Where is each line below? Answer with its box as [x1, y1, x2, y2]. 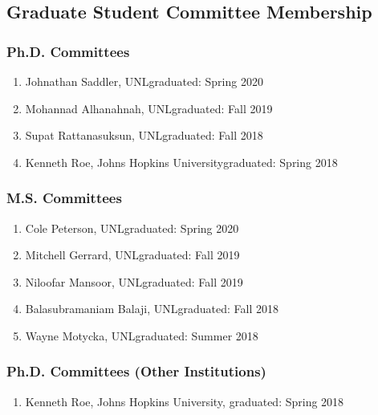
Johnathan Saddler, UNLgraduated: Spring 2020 [25, 73, 263, 89]
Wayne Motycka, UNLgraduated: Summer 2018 [25, 327, 258, 344]
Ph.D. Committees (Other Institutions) [6, 361, 266, 381]
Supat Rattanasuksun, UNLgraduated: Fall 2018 [25, 127, 263, 144]
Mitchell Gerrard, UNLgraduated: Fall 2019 [25, 246, 240, 263]
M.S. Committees [6, 188, 122, 208]
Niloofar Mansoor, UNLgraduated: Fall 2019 [25, 273, 243, 290]
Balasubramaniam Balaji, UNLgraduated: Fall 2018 [25, 300, 278, 317]
